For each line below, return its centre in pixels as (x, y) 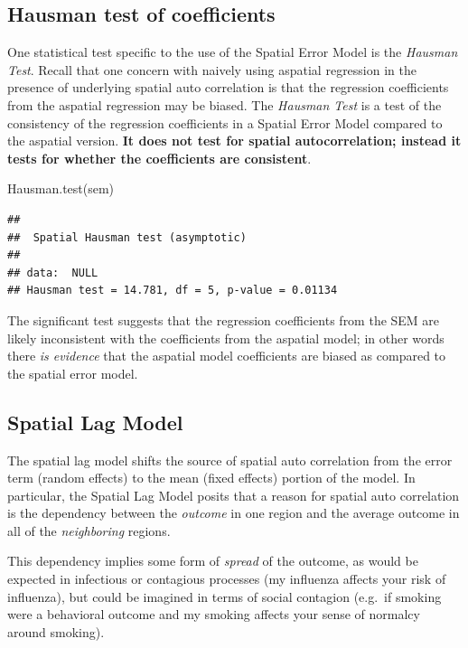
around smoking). (56, 631)
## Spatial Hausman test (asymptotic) (127, 237)
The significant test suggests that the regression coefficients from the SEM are (224, 319)
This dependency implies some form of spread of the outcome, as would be (213, 561)
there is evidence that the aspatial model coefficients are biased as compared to (227, 356)
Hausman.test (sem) (61, 188)
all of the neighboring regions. (89, 530)
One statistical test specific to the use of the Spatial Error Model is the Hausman (233, 52)
